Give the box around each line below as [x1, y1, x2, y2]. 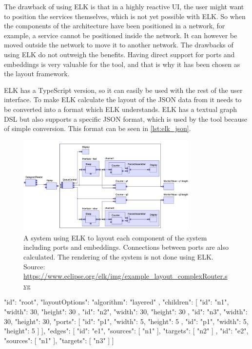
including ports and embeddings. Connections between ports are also [23, 242, 229, 252]
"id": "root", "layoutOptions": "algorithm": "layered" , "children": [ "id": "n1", [4, 297, 229, 307]
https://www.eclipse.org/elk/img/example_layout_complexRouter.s [23, 271, 228, 281]
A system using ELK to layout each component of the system [23, 232, 207, 242]
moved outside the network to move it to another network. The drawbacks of [4, 40, 233, 50]
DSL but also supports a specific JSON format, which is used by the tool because [4, 113, 247, 124]
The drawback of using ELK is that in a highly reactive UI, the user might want [4, 1, 244, 11]
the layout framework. [4, 68, 70, 79]
